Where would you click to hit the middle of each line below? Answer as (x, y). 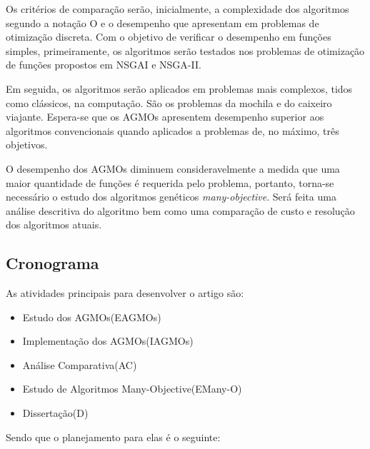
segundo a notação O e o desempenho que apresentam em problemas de (162, 22)
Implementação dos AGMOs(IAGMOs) (108, 341)
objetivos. (27, 145)
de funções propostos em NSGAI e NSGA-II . (104, 65)
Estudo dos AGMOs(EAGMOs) (92, 317)
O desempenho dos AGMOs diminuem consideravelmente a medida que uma (173, 168)
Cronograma (52, 263)
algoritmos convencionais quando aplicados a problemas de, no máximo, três (172, 130)
